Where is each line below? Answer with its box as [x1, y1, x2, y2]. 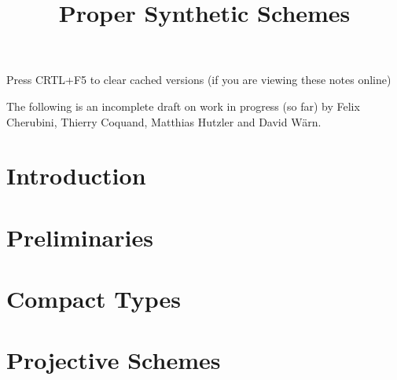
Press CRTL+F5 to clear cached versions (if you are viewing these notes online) [6, 71, 391, 88]
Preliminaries [6, 221, 153, 253]
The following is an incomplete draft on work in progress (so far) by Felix [6, 97, 360, 114]
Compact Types [6, 283, 182, 315]
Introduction [6, 159, 146, 192]
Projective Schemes [6, 344, 221, 376]
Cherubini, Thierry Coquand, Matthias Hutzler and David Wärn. [6, 113, 322, 130]
